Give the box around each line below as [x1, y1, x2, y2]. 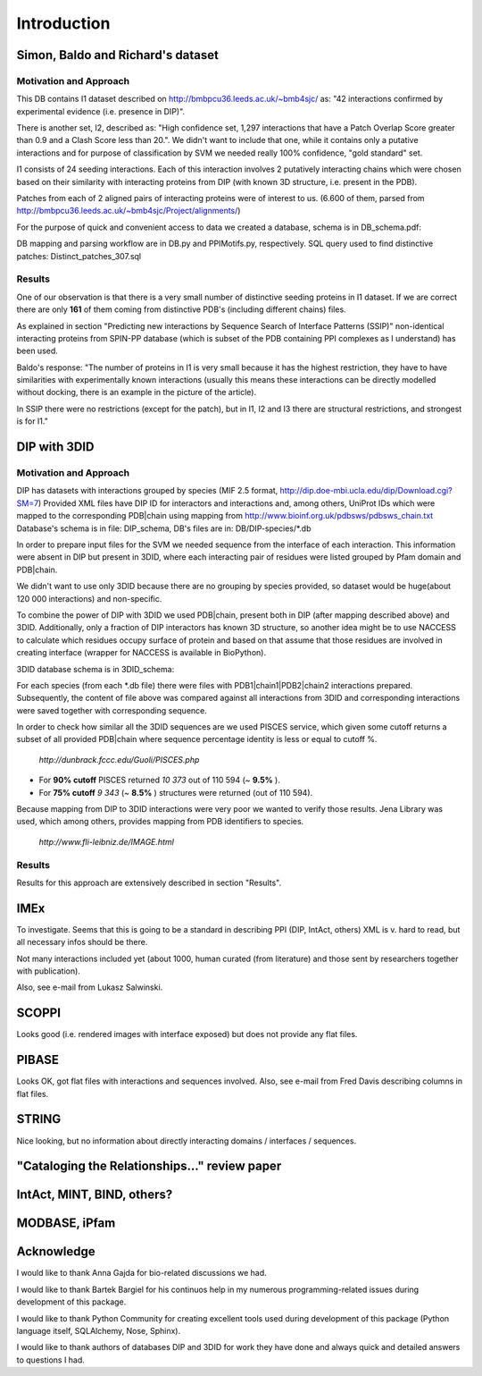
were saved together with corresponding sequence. [16, 705, 207, 715]
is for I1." [16, 416, 48, 426]
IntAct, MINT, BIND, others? [16, 1187, 173, 1203]
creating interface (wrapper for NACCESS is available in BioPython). [16, 647, 267, 658]
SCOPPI [16, 1006, 62, 1021]
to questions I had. [16, 1355, 85, 1365]
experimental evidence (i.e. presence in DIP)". [16, 106, 186, 116]
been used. [16, 345, 58, 357]
